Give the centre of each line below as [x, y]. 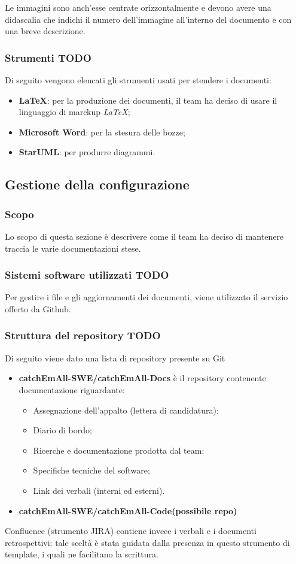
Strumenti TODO [48, 57]
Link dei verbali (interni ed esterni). [99, 490]
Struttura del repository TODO [83, 335]
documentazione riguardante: [72, 389]
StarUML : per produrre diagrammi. [87, 152]
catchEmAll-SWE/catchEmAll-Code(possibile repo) [128, 510]
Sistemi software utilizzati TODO [87, 275]
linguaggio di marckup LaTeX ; [74, 112]
